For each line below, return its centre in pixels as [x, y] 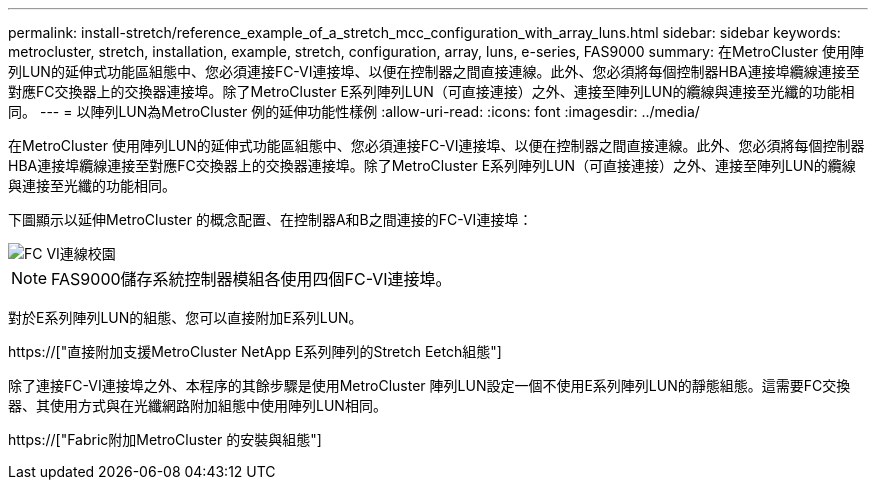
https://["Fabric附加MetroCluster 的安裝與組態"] [165, 439]
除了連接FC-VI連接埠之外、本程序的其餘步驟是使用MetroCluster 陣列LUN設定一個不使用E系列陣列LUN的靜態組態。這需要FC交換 [429, 385]
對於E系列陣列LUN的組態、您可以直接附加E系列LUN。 [185, 317]
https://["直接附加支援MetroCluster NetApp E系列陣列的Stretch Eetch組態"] [255, 351]
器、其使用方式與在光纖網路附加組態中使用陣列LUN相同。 [197, 405]
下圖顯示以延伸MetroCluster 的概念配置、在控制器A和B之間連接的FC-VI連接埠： [270, 219]
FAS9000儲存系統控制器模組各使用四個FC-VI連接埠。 [251, 279]
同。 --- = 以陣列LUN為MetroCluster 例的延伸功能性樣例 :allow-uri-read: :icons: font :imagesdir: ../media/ [354, 111]
